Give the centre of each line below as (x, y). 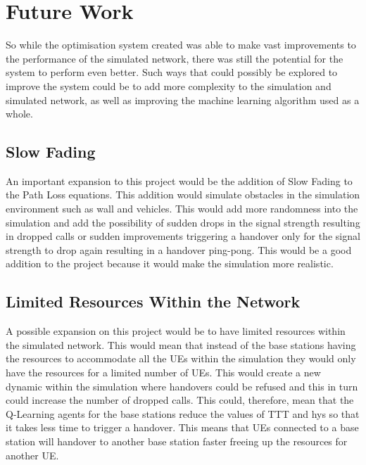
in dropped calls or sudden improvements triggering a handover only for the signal (183, 236)
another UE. (32, 455)
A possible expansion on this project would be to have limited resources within (176, 331)
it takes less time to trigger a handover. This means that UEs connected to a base (182, 427)
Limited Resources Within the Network (153, 301)
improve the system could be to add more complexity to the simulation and (169, 85)
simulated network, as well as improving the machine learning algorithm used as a (183, 100)
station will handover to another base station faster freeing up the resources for (177, 441)
